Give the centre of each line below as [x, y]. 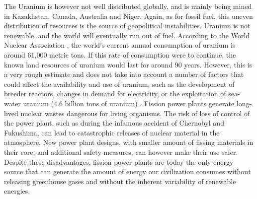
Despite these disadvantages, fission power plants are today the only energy [119, 162]
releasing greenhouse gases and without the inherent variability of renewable [120, 181]
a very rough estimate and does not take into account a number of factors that [124, 74]
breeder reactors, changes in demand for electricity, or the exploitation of [115, 94]
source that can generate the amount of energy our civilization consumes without [128, 171]
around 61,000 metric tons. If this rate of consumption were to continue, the [120, 54]
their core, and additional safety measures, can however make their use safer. [121, 152]
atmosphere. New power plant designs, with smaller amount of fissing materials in [129, 142]
